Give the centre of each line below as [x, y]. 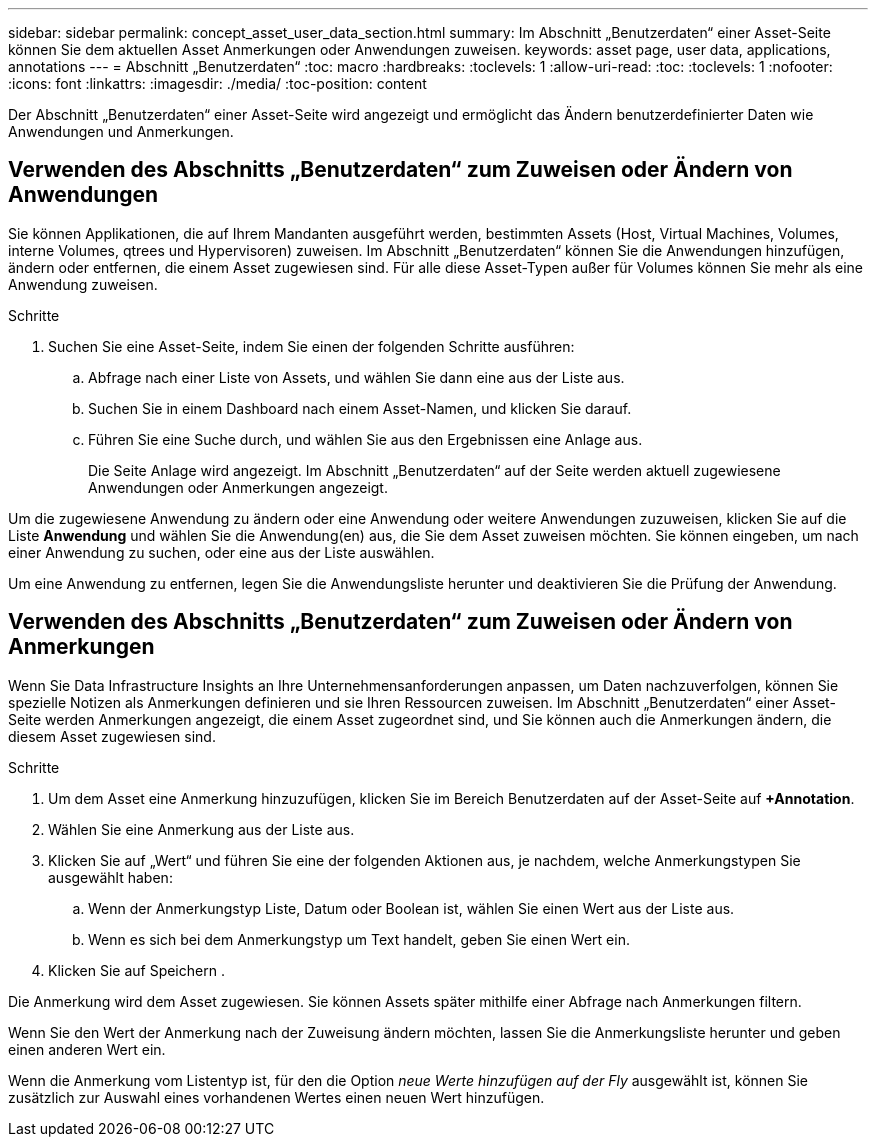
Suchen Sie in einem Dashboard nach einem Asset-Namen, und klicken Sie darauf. [360, 408]
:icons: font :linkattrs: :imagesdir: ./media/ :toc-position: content [217, 83]
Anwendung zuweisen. [83, 284]
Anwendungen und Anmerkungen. [121, 131]
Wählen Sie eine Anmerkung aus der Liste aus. [201, 829]
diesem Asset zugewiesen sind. [112, 736]
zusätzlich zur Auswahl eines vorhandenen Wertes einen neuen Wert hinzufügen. [276, 1097]
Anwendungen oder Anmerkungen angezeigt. [238, 487]
